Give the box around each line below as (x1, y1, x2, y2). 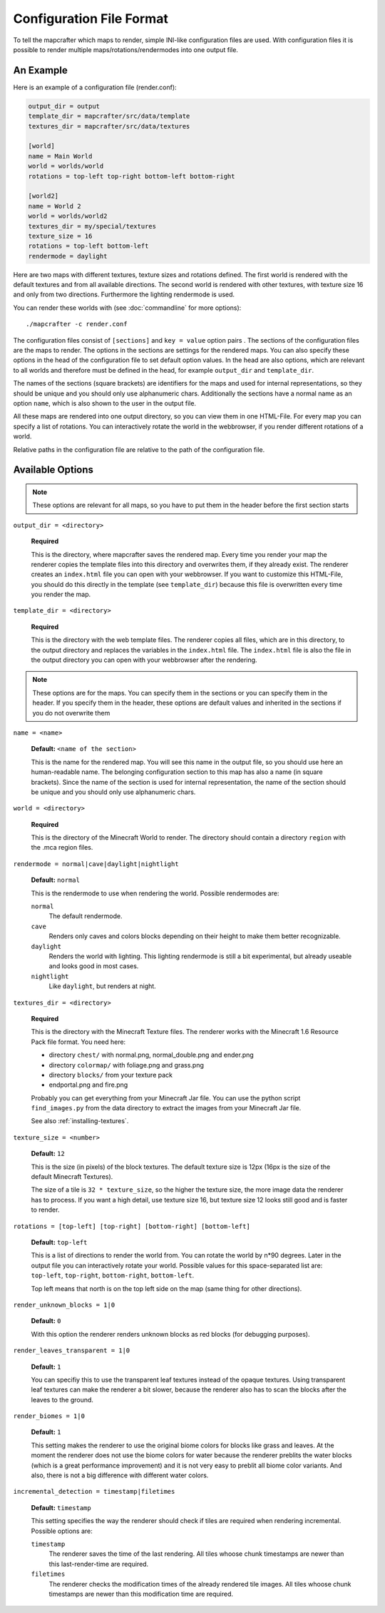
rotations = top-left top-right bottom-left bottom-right (28, 172, 235, 180)
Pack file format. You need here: (31, 1037, 126, 1046)
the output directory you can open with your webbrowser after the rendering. (31, 655, 257, 664)
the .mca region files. (31, 843, 93, 852)
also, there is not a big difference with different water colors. (31, 1471, 209, 1479)
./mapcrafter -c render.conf (26, 320, 128, 328)
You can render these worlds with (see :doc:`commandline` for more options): (13, 303, 242, 312)
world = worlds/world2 (28, 212, 108, 221)
